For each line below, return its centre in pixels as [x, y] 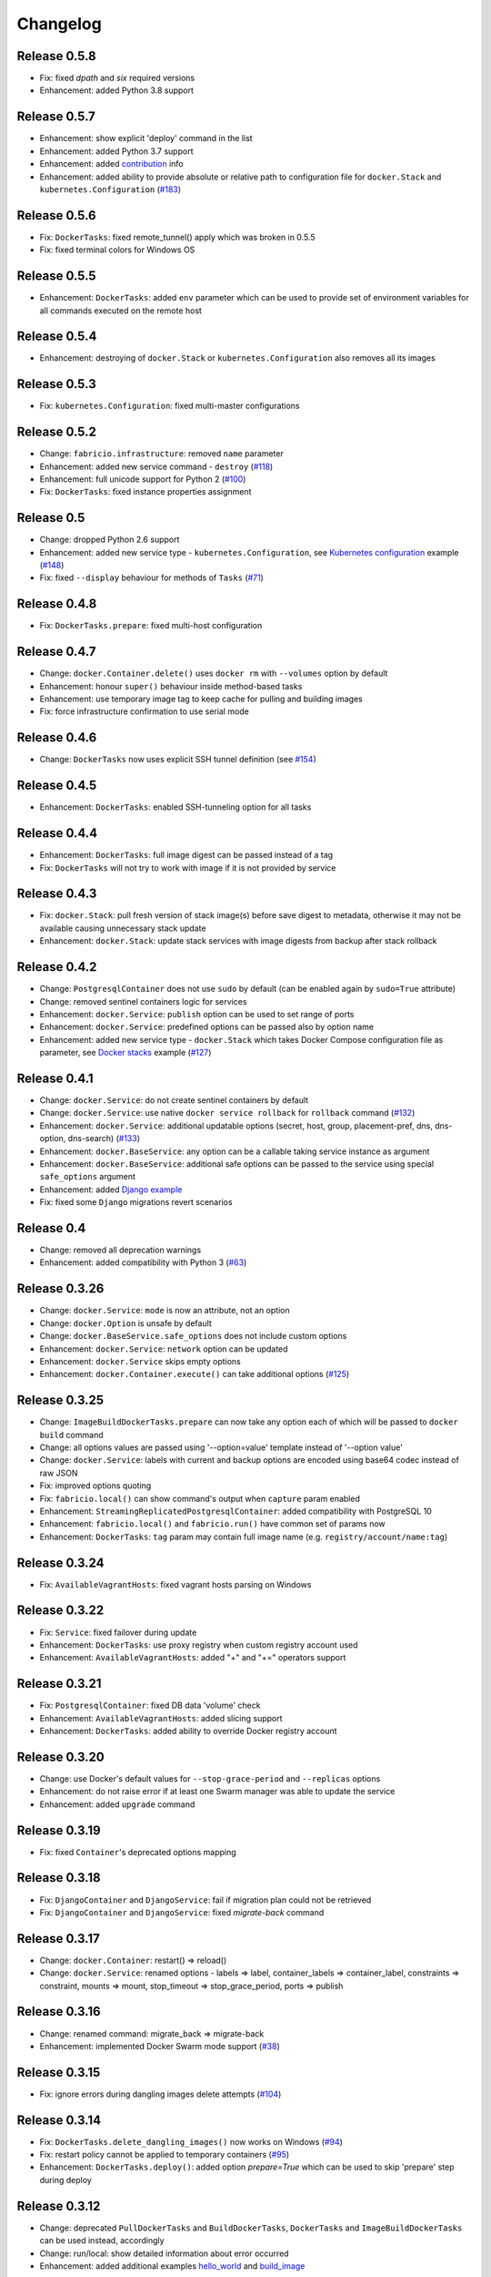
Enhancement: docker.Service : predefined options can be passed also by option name [207, 1027]
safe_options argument [88, 1177]
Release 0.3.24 [60, 1562]
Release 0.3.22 [60, 1611]
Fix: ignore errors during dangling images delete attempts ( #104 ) [160, 2094]
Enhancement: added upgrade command [117, 1804]
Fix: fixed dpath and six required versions [117, 78]
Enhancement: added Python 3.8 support [117, 90]
